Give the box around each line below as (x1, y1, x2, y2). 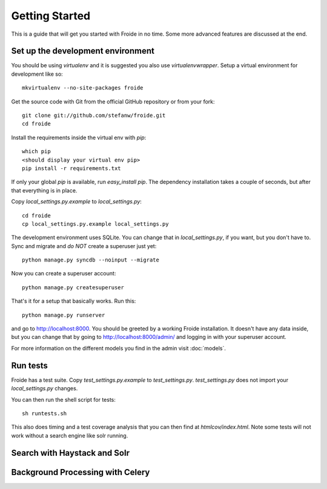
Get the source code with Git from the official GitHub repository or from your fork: (11, 97, 215, 105)
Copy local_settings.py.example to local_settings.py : (11, 198, 142, 205)
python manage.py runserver (22, 312, 105, 318)
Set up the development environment (11, 46, 154, 56)
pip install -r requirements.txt (22, 165, 121, 172)
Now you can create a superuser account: (11, 270, 116, 277)
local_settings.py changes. (11, 385, 78, 392)
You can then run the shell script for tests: (11, 396, 116, 403)
